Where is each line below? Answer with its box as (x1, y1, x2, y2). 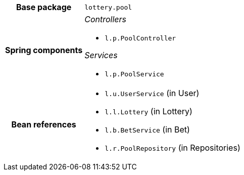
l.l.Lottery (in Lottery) (105, 106, 192, 116)
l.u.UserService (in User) (105, 88, 200, 98)
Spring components (5, 45, 83, 55)
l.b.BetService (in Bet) (105, 124, 190, 135)
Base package (16, 2, 72, 12)
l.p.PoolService (105, 70, 164, 78)
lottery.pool (84, 3, 132, 11)
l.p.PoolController (105, 34, 176, 42)
